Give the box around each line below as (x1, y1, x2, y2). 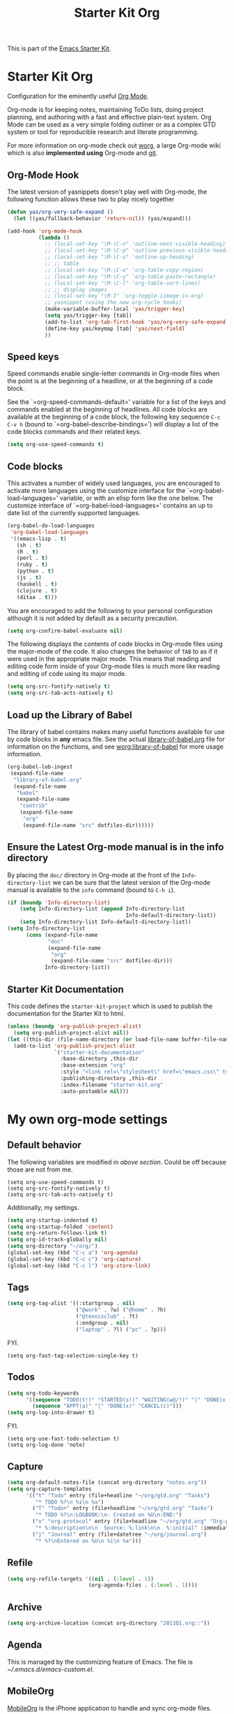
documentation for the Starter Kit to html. (7, 1009, 125, 1018)
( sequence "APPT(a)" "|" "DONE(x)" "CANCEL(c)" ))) (32, 1403, 182, 1410)
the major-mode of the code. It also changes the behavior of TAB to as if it (7, 647, 218, 656)
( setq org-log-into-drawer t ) (7, 1409, 95, 1416)
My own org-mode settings (7, 1111, 168, 1127)
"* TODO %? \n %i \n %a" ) (35, 1498, 104, 1506)
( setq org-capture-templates (7, 1485, 92, 1492)
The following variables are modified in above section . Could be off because (7, 1158, 226, 1166)
